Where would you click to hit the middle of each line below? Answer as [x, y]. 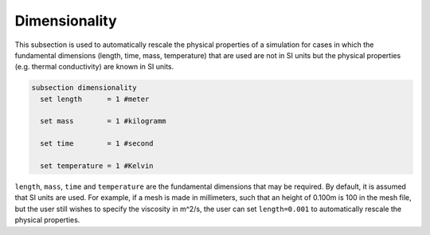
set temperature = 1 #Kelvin [97, 166]
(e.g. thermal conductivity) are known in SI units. [94, 67]
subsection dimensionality [84, 88]
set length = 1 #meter [95, 99]
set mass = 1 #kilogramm [103, 121]
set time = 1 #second [97, 144]
